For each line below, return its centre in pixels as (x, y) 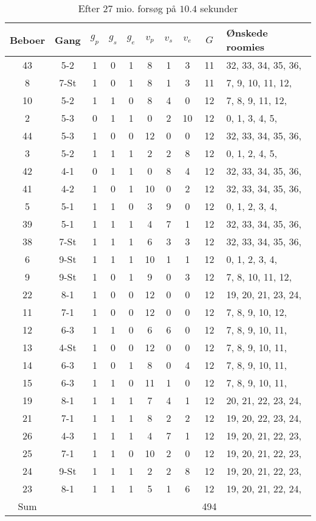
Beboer (27, 40)
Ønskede (247, 33)
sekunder (219, 8)
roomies (246, 47)
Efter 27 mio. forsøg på (127, 8)
